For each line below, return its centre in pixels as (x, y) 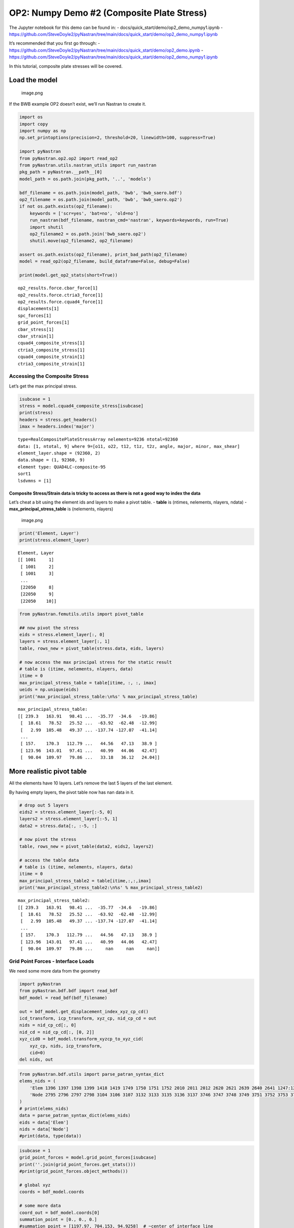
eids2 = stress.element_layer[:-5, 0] (66, 812)
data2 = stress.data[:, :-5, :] (58, 826)
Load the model (33, 80)
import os (31, 117)
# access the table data (49, 860)
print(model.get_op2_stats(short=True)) (68, 275)
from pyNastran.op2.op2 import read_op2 (68, 158)
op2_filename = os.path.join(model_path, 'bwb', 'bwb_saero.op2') (101, 199)
